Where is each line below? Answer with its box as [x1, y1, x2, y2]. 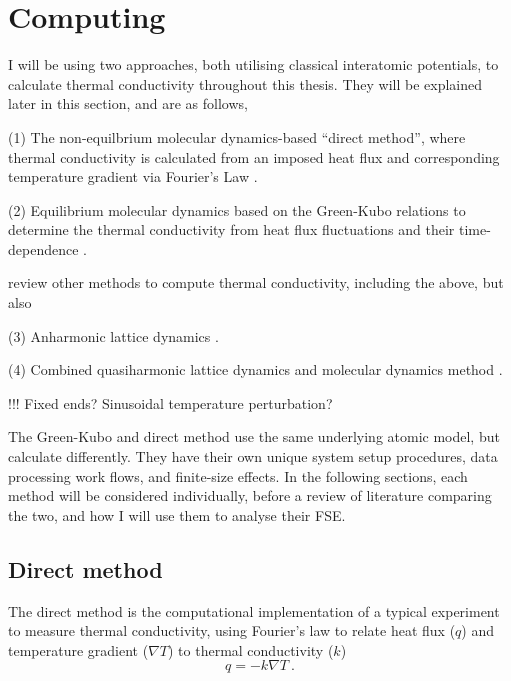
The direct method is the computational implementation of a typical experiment [8, 600, 500, 621]
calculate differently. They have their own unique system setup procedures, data [8, 446, 498, 467]
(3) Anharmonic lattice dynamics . [8, 325, 219, 346]
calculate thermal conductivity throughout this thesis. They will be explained [8, 73, 483, 94]
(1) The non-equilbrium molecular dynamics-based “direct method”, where [8, 126, 466, 147]
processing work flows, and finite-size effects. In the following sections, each [8, 465, 468, 486]
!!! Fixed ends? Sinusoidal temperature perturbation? [8, 392, 333, 413]
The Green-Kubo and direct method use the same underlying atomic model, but [8, 426, 500, 447]
